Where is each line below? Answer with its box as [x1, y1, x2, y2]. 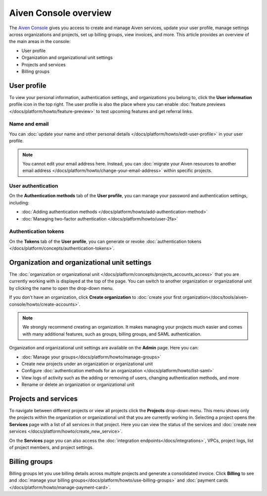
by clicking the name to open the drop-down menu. [9, 285, 114, 291]
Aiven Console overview [9, 7, 112, 18]
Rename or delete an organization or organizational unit [21, 382, 134, 387]
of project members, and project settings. [9, 444, 94, 450]
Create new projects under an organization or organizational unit [21, 361, 153, 367]
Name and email [9, 120, 49, 127]
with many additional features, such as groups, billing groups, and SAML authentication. [22, 331, 202, 337]
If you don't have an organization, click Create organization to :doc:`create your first [9, 294, 181, 300]
